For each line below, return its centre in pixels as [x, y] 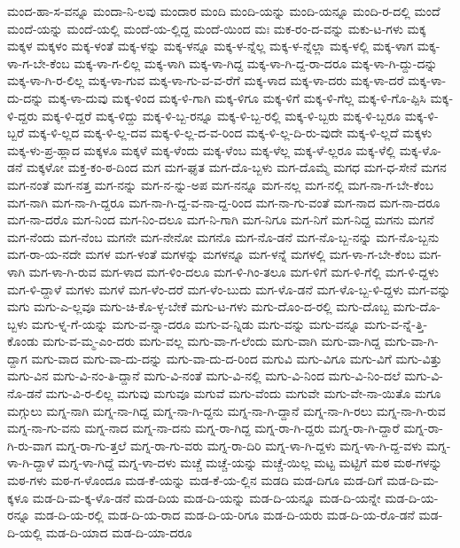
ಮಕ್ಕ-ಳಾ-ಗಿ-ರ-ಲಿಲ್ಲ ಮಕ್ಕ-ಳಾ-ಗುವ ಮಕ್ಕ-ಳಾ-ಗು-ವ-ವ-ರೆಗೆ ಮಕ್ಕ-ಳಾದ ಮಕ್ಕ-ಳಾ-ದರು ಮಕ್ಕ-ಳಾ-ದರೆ [206, 80]
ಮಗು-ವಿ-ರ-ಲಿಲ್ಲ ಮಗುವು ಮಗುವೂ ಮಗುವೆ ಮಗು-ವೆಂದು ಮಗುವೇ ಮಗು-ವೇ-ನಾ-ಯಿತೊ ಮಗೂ [243, 393]
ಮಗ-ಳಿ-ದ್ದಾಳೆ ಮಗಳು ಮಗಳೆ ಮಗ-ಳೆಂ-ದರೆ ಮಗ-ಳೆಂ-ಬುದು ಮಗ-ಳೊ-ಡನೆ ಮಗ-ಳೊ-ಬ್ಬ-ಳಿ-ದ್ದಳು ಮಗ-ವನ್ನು [229, 289]
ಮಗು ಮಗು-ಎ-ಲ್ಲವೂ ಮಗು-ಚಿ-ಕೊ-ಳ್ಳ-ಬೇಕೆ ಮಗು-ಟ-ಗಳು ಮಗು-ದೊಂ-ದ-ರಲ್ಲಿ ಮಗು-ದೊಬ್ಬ [198, 306]
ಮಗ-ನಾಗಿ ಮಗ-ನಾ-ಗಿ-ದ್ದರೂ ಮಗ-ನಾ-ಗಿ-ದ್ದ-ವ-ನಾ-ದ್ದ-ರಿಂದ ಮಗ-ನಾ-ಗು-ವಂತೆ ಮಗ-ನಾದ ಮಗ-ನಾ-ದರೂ [224, 202]
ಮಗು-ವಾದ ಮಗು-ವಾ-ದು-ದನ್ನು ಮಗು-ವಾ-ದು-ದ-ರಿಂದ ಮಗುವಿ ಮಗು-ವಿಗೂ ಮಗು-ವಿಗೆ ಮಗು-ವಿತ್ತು [237, 358]
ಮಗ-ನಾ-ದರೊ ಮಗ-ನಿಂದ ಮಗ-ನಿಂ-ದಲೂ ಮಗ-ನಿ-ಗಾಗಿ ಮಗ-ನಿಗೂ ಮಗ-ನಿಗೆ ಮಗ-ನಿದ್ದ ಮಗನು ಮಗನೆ [221, 219]
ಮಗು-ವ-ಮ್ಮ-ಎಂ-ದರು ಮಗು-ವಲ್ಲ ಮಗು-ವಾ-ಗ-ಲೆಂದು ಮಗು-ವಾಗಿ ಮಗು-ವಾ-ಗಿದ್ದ [212, 341]
